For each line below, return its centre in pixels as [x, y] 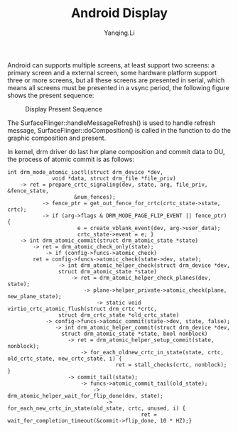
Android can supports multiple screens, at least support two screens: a [111, 65]
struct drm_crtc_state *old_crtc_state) [119, 315]
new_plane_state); [34, 296]
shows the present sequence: [51, 95]
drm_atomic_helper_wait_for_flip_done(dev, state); [85, 395]
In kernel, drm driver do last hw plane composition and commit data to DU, [116, 151]
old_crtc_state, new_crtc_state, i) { [65, 359]
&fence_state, [28, 191]
